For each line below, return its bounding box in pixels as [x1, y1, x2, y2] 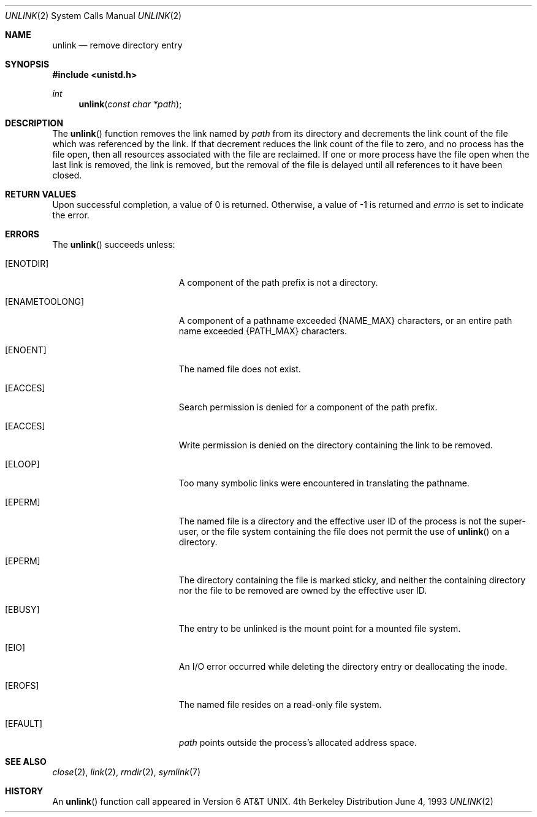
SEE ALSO [5, 756, 47, 767]
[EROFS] [5, 680, 39, 691]
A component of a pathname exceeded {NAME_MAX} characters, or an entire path [178, 315, 512, 326]
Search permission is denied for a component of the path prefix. [178, 402, 438, 412]
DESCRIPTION [5, 118, 64, 128]
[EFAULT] [5, 718, 43, 729]
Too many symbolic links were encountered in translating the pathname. [178, 478, 470, 488]
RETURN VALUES [5, 189, 77, 199]
